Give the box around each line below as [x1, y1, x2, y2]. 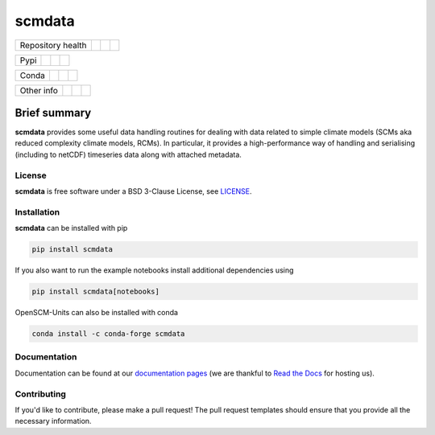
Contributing [14, 388, 66, 400]
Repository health [19, 39, 88, 51]
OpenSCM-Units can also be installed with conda [14, 308, 179, 318]
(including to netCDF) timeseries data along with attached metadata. [14, 150, 242, 159]
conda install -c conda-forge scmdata [31, 330, 185, 339]
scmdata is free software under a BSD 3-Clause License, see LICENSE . [14, 186, 253, 196]
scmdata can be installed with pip [14, 224, 128, 233]
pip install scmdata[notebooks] [31, 287, 160, 297]
